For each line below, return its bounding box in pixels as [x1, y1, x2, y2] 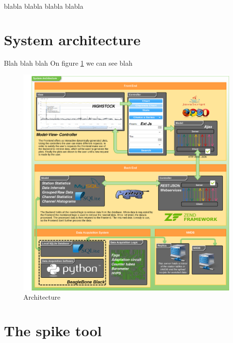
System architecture [4, 29, 141, 49]
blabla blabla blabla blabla [4, 1, 83, 11]
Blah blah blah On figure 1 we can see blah [4, 57, 133, 68]
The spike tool [4, 321, 102, 341]
